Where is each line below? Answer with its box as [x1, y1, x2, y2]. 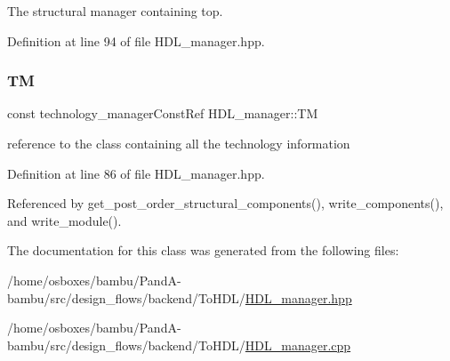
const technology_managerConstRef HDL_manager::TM [7, 104, 318, 123]
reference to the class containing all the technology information [7, 134, 350, 152]
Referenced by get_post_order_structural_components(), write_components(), [7, 194, 444, 213]
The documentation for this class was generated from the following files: [7, 241, 399, 260]
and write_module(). [7, 211, 122, 229]
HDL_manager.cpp [245, 335, 351, 354]
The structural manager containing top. [7, 2, 223, 20]
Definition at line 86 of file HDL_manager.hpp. [7, 164, 265, 182]
